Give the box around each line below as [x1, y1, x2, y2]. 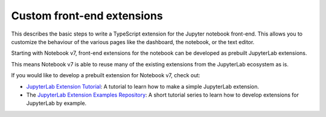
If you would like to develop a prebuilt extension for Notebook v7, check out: [11, 72, 200, 79]
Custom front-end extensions [11, 9, 163, 22]
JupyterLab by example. [26, 100, 87, 107]
